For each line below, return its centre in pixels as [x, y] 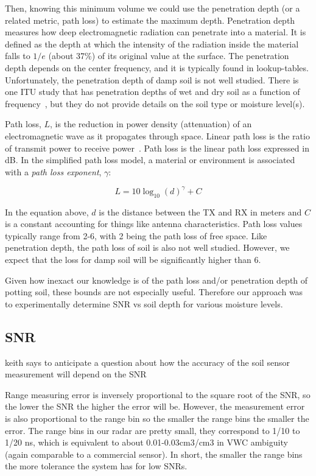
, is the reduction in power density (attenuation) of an [151, 124]
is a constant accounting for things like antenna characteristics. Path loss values [154, 224]
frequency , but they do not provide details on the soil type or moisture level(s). [155, 103]
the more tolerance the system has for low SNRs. [96, 466]
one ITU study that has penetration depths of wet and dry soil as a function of [153, 92]
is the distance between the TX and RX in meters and [200, 212]
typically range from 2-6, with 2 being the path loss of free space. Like [136, 235]
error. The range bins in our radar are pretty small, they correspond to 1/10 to [153, 430]
